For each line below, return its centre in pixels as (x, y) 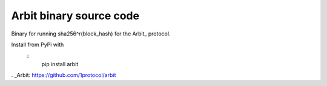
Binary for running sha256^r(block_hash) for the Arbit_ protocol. (91, 34)
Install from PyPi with (38, 45)
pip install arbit (60, 64)
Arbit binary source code (75, 16)
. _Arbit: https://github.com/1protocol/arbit (64, 75)
